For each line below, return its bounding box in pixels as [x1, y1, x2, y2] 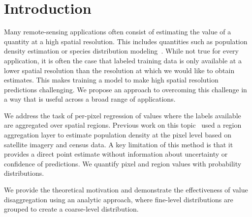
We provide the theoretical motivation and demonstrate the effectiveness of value [4, 185, 248, 195]
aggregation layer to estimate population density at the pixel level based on [4, 130, 231, 140]
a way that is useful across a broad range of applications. [4, 94, 176, 104]
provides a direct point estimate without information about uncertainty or [4, 149, 228, 159]
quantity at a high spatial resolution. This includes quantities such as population [4, 36, 248, 46]
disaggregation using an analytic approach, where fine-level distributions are [4, 194, 233, 204]
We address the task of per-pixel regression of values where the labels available [4, 110, 241, 120]
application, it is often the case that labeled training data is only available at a [4, 55, 242, 65]
